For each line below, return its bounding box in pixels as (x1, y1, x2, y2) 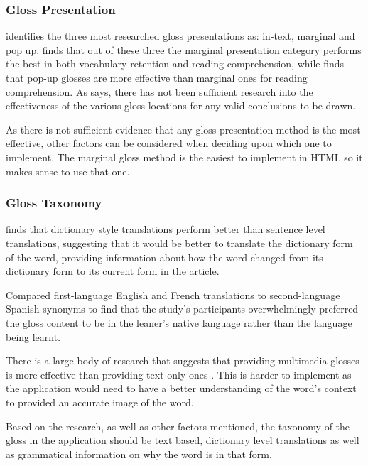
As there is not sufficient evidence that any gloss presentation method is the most (6, 121, 361, 136)
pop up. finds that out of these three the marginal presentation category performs (6, 42, 362, 57)
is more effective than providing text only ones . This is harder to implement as (6, 367, 352, 381)
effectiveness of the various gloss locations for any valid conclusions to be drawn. (6, 98, 356, 113)
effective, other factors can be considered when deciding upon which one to (6, 136, 332, 151)
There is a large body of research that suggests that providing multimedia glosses (6, 353, 359, 368)
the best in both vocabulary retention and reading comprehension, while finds (6, 56, 345, 71)
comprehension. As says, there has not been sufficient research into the (6, 84, 313, 99)
